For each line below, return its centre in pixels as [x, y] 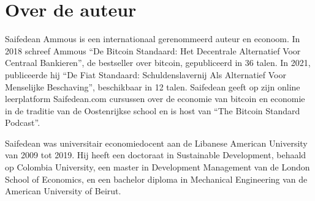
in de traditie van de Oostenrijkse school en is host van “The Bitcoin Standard [153, 110]
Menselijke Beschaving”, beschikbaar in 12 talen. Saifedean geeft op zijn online [153, 86]
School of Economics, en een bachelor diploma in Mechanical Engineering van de [156, 179]
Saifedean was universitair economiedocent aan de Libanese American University [156, 143]
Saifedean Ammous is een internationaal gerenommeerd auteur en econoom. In [153, 39]
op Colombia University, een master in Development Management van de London [157, 167]
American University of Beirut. [63, 191]
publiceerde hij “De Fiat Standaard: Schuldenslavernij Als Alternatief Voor [146, 74]
